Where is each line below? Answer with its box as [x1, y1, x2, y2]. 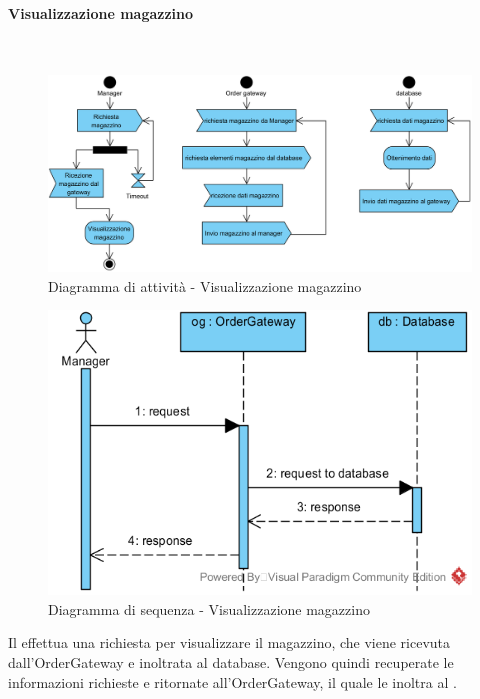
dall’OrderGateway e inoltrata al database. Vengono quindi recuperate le [8, 651, 454, 672]
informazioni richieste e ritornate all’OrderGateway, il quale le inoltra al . [8, 671, 457, 692]
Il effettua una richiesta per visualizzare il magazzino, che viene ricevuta [8, 632, 451, 653]
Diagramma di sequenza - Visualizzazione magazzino [48, 598, 370, 619]
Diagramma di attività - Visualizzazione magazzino [48, 275, 362, 296]
